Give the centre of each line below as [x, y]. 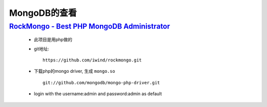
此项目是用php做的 [53, 40]
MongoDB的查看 [43, 13]
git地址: [42, 49]
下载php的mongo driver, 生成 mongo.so [75, 71]
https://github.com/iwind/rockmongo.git [92, 60]
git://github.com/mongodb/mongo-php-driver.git [101, 82]
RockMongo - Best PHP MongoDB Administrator [89, 26]
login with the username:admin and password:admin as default [98, 94]
